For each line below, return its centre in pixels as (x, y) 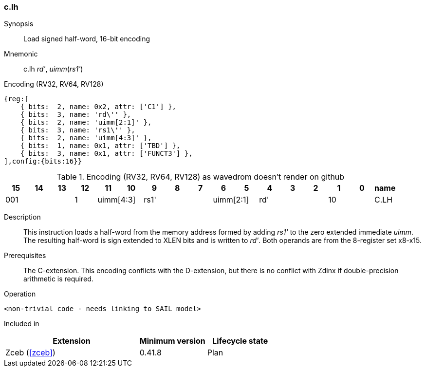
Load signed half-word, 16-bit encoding (87, 39)
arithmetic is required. (58, 279)
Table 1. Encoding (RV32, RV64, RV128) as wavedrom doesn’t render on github (201, 177)
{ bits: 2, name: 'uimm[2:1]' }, (86, 122)
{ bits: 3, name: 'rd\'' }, (76, 115)
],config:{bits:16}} (43, 161)
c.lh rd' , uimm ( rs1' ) (53, 69)
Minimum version (172, 341)
